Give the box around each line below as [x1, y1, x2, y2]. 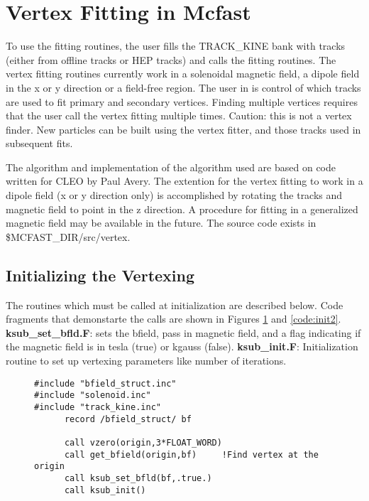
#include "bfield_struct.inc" [34, 378, 177, 389]
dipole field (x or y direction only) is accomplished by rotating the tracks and [6, 188, 343, 203]
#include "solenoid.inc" [34, 390, 151, 401]
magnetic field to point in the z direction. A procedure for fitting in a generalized [6, 201, 358, 216]
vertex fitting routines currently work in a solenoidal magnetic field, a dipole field [6, 66, 360, 81]
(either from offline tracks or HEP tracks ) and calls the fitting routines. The [6, 52, 336, 67]
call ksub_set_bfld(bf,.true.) [64, 473, 212, 483]
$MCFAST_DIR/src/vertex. [6, 229, 131, 244]
